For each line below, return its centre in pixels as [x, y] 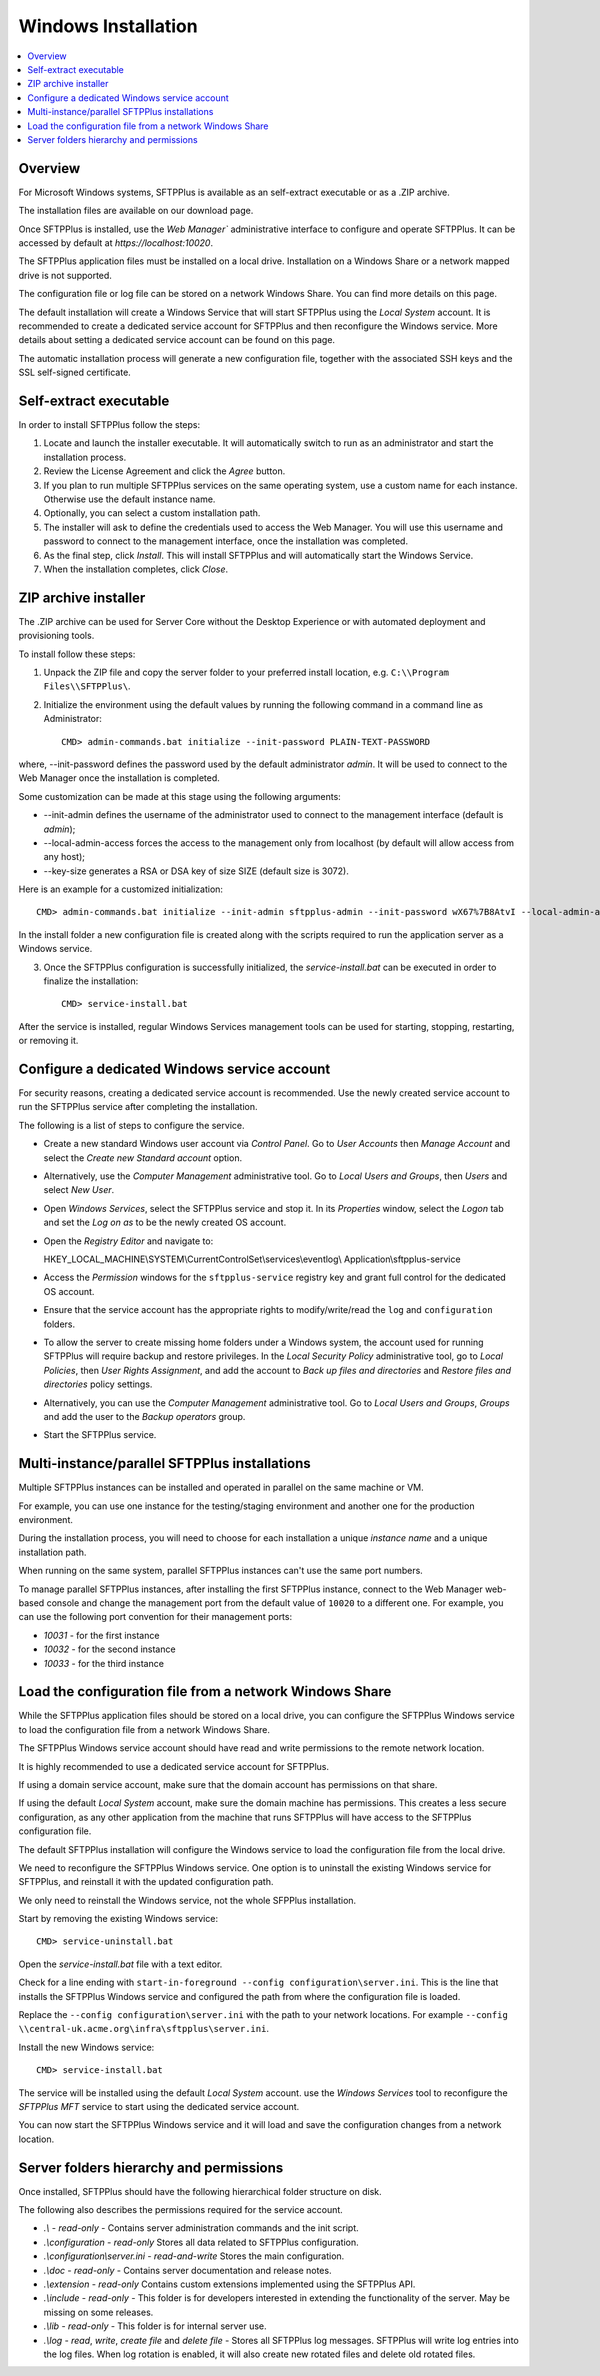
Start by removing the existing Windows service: [118, 1919]
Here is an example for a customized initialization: [121, 889]
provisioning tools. [56, 636]
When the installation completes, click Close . [136, 569]
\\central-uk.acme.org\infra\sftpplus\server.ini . [144, 2029]
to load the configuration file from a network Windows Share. [144, 1729]
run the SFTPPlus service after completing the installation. [138, 1107]
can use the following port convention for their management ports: [155, 1617]
